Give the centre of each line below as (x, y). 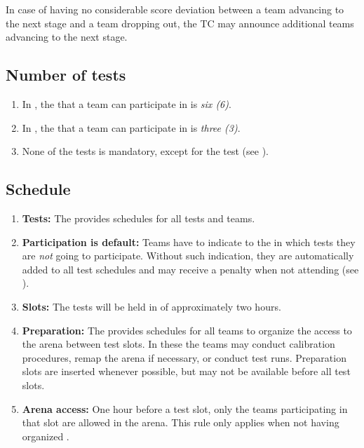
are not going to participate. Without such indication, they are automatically (188, 256)
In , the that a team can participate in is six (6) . (127, 103)
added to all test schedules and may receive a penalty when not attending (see (190, 269)
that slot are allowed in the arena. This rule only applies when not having (181, 422)
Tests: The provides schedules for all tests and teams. (139, 218)
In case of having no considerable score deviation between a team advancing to (175, 9)
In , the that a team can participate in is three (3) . (131, 127)
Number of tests (66, 75)
